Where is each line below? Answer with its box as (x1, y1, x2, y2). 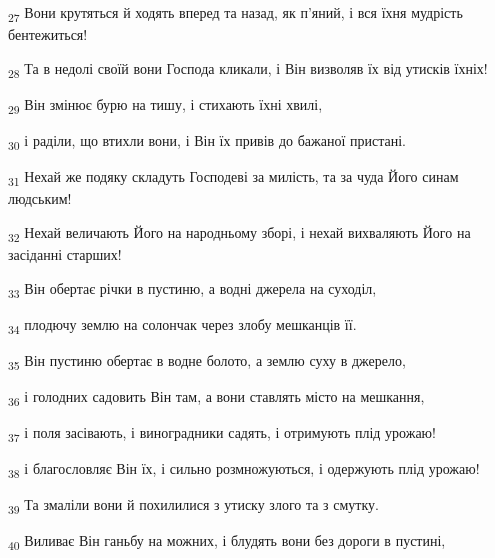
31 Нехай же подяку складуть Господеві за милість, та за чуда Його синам (8, 166, 459, 189)
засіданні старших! (8, 243, 122, 264)
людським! (8, 188, 72, 209)
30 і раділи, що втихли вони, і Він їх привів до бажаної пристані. (8, 129, 406, 153)
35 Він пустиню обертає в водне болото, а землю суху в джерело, (8, 349, 406, 373)
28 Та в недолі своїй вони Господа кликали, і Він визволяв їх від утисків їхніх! (8, 57, 488, 81)
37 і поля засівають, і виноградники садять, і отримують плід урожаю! (8, 422, 436, 445)
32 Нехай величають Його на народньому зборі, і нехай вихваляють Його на (8, 221, 471, 245)
